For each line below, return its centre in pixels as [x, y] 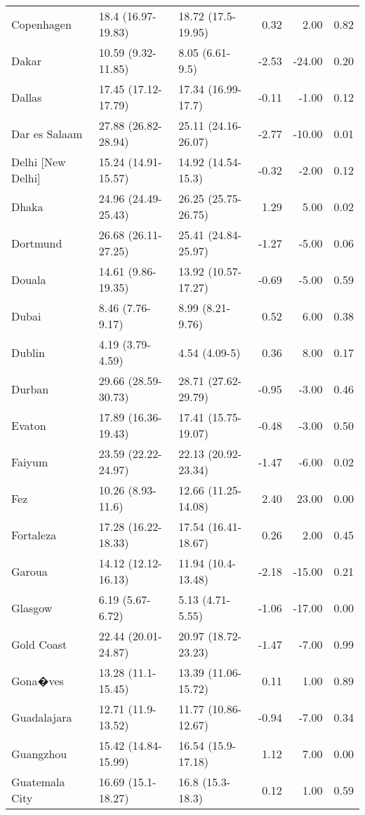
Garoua [29, 571]
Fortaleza [34, 534]
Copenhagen [41, 24]
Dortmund [37, 243]
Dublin [28, 352]
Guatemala [38, 782]
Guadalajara [42, 717]
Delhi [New [39, 162]
